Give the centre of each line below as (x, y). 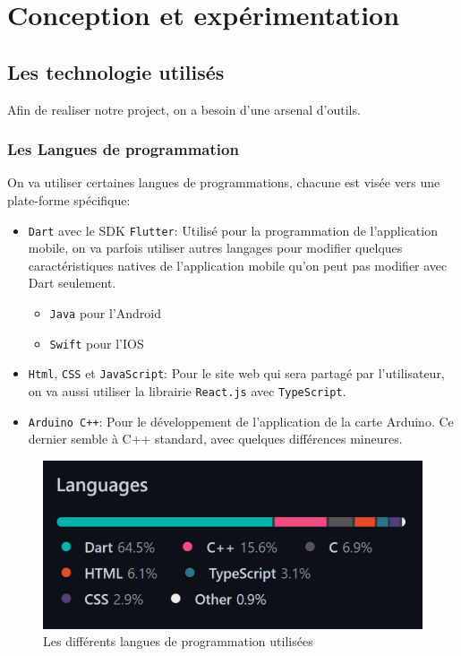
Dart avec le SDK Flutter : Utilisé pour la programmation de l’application (233, 230)
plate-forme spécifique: (69, 199)
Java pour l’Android (106, 313)
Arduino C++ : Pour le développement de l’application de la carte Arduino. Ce (241, 421)
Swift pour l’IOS (97, 343)
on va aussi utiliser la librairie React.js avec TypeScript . (187, 390)
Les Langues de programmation (123, 149)
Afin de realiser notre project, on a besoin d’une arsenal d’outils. (184, 109)
